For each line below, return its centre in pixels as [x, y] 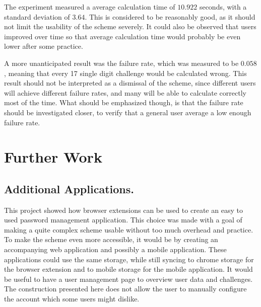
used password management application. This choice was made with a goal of [123, 220]
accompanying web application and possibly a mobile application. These [115, 249]
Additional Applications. [69, 188]
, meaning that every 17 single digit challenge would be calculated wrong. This [125, 73]
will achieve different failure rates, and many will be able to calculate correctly [125, 92]
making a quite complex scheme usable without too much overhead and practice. [129, 229]
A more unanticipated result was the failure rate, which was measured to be [121, 63]
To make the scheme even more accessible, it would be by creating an [111, 239]
